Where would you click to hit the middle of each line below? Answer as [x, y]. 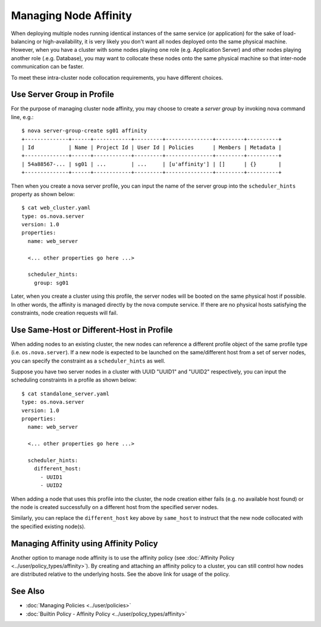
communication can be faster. [48, 67]
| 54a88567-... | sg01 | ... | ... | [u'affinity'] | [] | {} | [152, 164]
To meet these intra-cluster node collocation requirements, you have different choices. [117, 77]
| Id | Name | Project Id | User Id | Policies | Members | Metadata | [152, 147]
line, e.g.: [22, 117]
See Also [28, 592]
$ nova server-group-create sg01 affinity [84, 131]
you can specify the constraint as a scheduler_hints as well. [88, 361]
